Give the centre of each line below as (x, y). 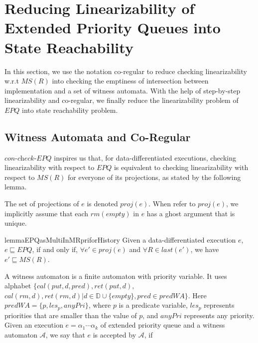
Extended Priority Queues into (113, 28)
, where (100, 305)
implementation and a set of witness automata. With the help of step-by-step (123, 90)
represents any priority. (219, 315)
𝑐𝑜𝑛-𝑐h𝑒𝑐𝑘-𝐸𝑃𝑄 (28, 158)
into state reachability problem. (70, 110)
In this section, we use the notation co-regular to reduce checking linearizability (126, 71)
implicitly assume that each (47, 213)
